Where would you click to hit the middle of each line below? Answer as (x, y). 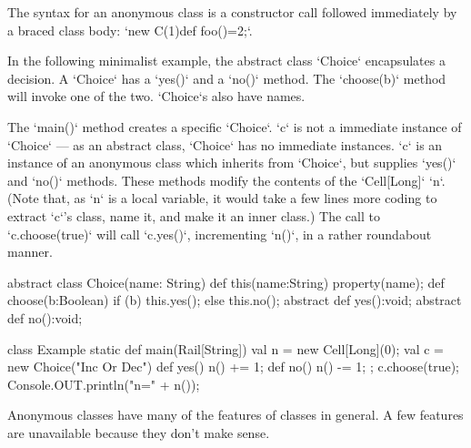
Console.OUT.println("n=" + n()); (104, 384)
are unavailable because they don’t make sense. (139, 432)
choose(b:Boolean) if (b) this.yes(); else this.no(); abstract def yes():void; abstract (235, 300)
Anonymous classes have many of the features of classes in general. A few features (235, 415)
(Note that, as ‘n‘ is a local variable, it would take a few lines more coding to (222, 198)
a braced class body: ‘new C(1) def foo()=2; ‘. (130, 30)
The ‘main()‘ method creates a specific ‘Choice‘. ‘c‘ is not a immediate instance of (235, 126)
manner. (30, 252)
